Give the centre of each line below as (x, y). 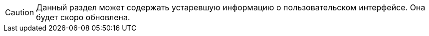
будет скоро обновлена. (83, 17)
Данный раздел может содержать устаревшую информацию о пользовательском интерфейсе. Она (231, 7)
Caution (20, 12)
